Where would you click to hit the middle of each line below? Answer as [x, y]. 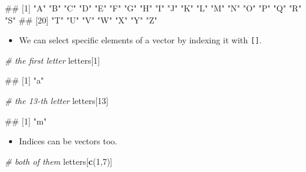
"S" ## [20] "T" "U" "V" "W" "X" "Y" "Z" [81, 20]
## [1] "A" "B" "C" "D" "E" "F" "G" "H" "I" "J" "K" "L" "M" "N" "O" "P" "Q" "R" [153, 8]
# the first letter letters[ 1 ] [53, 60]
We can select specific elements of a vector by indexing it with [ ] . [140, 40]
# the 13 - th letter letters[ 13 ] [57, 101]
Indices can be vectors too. [68, 141]
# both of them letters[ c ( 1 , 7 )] [59, 161]
